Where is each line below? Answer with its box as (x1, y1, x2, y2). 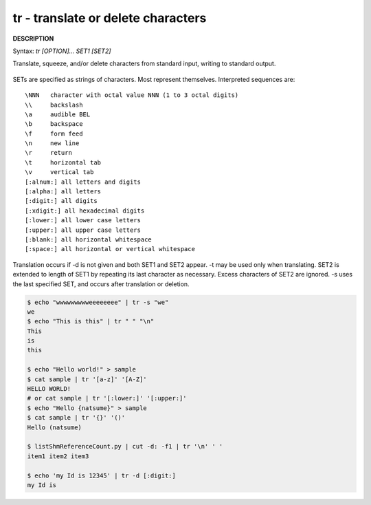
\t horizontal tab (25, 158, 102, 166)
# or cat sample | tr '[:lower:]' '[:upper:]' (27, 394, 187, 402)
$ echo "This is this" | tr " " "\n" (27, 317, 155, 325)
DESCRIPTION (12, 34, 54, 43)
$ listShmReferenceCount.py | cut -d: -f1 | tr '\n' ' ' (27, 442, 223, 451)
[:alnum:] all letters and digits (25, 178, 141, 186)
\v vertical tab (25, 169, 94, 176)
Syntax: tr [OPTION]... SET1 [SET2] (12, 47, 111, 55)
